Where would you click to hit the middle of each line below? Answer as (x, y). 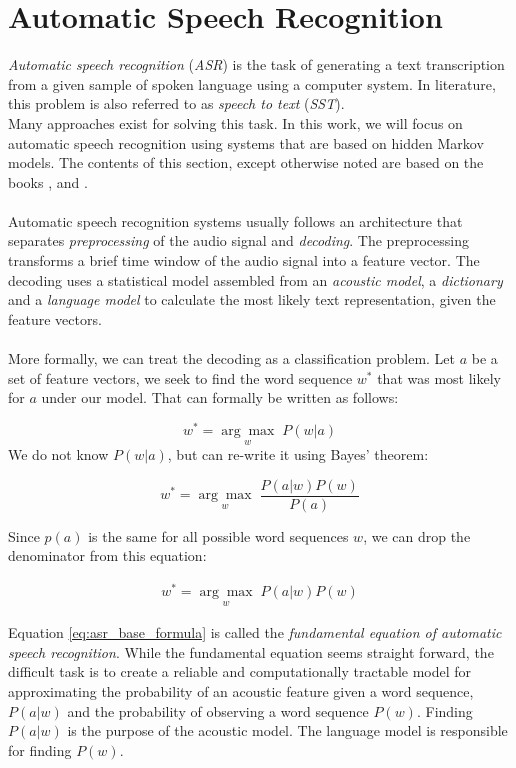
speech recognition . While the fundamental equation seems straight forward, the (251, 651)
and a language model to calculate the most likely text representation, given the (252, 299)
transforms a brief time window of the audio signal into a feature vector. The (244, 260)
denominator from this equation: (107, 555)
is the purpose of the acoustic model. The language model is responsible (287, 730)
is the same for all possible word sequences (218, 535)
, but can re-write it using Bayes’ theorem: (298, 454)
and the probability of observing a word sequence (218, 710)
